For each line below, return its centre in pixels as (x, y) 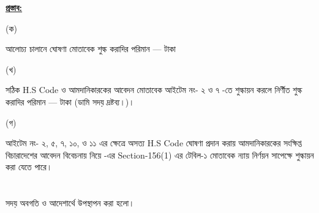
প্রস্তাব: (14, 7)
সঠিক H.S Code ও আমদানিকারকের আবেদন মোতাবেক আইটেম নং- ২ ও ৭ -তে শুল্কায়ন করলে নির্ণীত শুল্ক (154, 90)
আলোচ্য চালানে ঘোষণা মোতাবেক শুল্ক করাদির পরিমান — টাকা (91, 49)
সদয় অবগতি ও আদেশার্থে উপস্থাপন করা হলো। (70, 203)
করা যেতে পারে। (29, 167)
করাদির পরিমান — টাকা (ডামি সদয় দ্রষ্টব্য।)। (70, 101)
